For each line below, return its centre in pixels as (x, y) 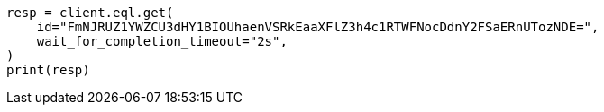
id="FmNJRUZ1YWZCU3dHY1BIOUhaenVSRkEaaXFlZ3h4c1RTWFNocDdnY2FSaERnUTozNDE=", (318, 27)
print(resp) (48, 70)
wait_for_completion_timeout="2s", (162, 41)
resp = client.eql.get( (90, 13)
